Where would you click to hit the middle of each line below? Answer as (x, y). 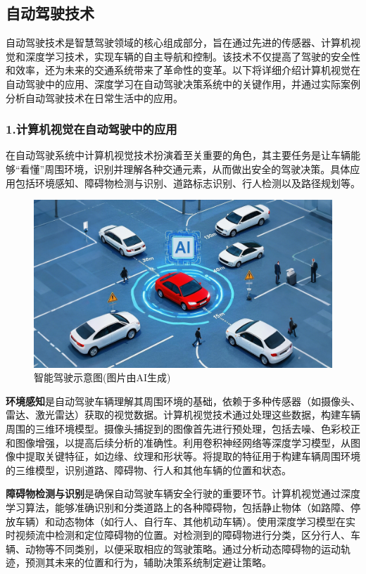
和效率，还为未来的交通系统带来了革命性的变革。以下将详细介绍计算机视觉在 (183, 70)
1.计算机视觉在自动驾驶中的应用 (91, 129)
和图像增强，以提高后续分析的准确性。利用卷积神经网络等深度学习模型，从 (178, 442)
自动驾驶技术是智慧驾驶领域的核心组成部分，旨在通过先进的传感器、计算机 (178, 43)
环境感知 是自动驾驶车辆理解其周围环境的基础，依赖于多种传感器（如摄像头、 (183, 401)
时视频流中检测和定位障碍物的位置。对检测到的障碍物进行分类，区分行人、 (178, 535)
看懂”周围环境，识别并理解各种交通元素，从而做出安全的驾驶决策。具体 (185, 168)
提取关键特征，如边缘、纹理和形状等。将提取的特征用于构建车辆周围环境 (193, 456)
